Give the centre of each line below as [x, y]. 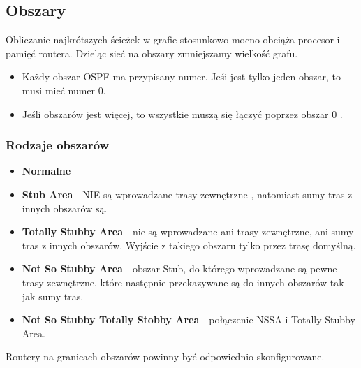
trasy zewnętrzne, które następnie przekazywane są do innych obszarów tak [183, 282]
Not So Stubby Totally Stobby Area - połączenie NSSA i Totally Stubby [189, 319]
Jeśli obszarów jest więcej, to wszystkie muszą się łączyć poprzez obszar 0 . [182, 113]
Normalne [46, 171]
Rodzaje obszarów [58, 145]
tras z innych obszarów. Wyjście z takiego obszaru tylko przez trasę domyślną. [189, 245]
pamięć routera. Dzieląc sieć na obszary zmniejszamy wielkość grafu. [152, 53]
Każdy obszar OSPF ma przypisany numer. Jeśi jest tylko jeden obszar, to [181, 76]
